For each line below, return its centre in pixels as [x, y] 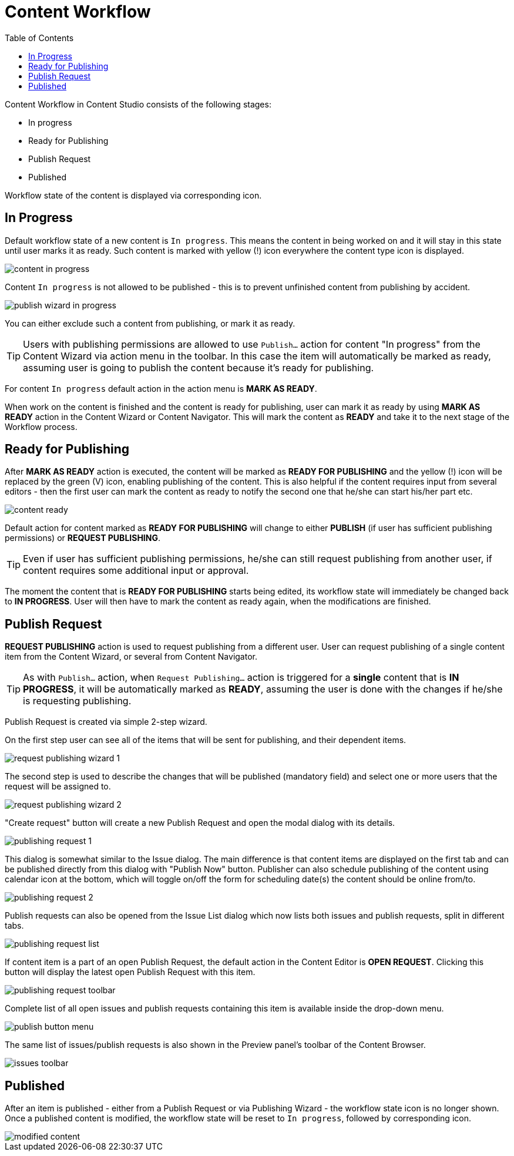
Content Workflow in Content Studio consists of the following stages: [138, 104]
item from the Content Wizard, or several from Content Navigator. [131, 657]
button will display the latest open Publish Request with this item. [130, 972]
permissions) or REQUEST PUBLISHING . [83, 538]
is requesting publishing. [77, 701]
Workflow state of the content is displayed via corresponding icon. [133, 195]
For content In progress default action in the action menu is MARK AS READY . [161, 388]
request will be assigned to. [58, 787]
